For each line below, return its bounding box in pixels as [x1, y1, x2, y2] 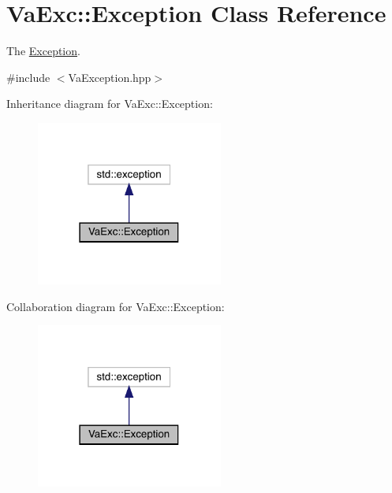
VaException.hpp [68, 69, 151, 85]
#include [6, 69, 50, 85]
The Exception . [6, 43, 80, 59]
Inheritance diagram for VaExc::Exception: [6, 95, 213, 112]
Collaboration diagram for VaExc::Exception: [6, 298, 225, 314]
